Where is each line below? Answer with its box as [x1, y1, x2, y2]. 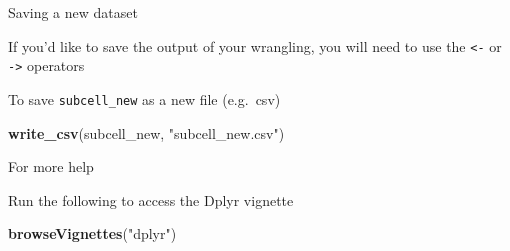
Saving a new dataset [8, 2, 138, 22]
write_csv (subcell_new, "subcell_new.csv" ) [8, 122, 285, 143]
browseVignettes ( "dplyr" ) [8, 223, 177, 244]
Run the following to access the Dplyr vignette [8, 189, 294, 210]
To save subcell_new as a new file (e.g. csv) [8, 88, 281, 109]
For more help [8, 156, 94, 177]
